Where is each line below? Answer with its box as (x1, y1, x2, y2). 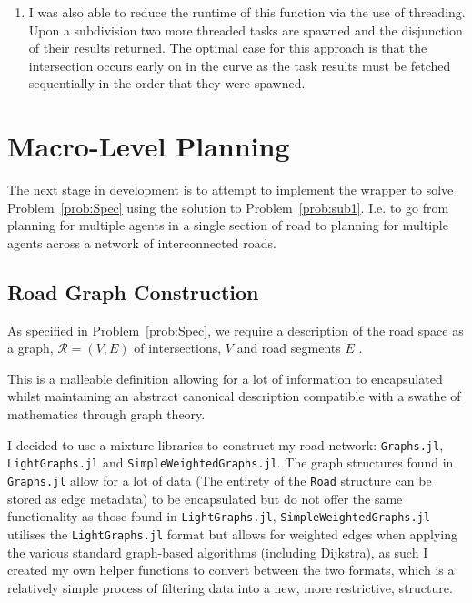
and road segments (236, 338, 341, 357)
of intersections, (134, 338, 222, 357)
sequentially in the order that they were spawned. (28, 74, 306, 93)
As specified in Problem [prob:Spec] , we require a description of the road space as (7, 320, 464, 339)
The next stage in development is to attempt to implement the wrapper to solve (7, 180, 454, 199)
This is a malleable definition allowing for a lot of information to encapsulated (7, 368, 443, 387)
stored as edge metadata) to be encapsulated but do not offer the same (7, 488, 403, 508)
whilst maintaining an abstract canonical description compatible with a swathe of (7, 387, 461, 406)
